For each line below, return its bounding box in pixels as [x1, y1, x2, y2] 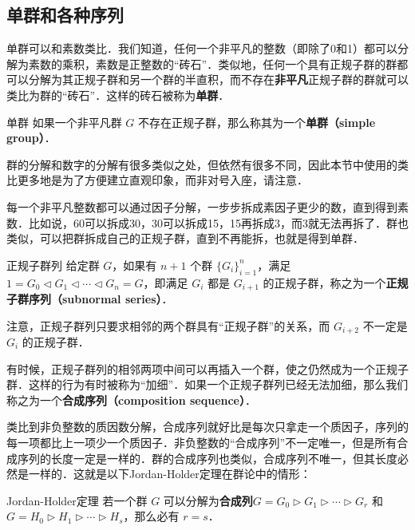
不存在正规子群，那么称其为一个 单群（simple [138, 113, 376, 130]
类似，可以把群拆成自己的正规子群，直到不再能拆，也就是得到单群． [6, 230, 364, 247]
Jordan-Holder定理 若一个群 [6, 492, 148, 508]
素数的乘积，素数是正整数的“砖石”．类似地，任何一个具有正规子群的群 [28, 55, 397, 72]
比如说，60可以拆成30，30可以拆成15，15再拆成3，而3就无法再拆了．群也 [28, 214, 409, 231]
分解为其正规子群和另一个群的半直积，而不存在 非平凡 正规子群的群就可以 [28, 71, 409, 88]
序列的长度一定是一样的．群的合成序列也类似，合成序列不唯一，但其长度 [17, 449, 397, 466]
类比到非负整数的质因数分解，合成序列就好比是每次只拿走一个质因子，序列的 [6, 418, 409, 435]
